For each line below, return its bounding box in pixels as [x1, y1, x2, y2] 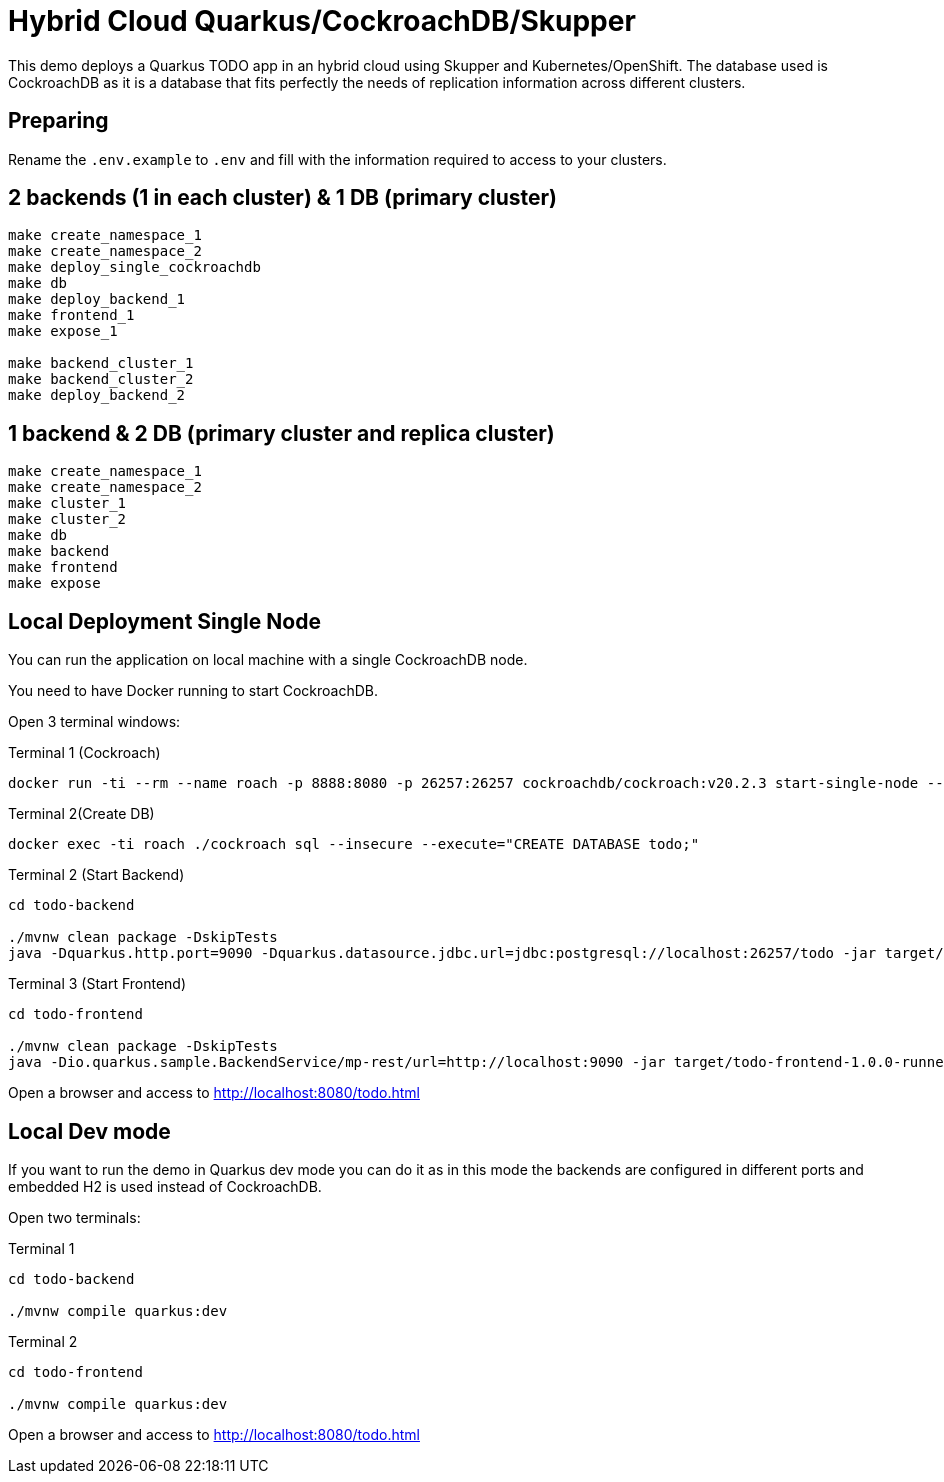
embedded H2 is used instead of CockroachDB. [8, 1177, 322, 1195]
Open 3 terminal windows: [8, 713, 181, 731]
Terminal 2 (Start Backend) [8, 866, 185, 884]
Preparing [8, 108, 109, 134]
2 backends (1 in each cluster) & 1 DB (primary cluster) [8, 185, 557, 211]
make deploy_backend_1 [8, 291, 186, 308]
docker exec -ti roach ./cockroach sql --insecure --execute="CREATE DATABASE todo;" [8, 836, 700, 853]
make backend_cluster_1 [8, 355, 194, 372]
